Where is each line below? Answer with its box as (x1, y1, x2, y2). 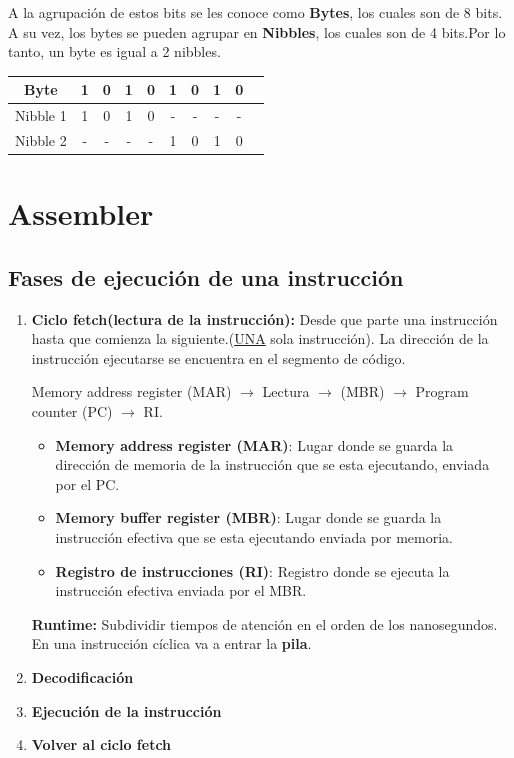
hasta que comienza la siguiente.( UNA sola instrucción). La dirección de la (31, 328, 489, 349)
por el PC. (55, 473, 120, 494)
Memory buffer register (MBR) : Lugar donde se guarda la (55, 507, 442, 528)
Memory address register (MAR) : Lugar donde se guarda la (55, 434, 454, 455)
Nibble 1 (15, 105, 67, 126)
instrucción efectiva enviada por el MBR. (55, 580, 307, 601)
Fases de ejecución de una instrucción (8, 261, 404, 292)
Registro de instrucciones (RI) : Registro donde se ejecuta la (55, 560, 450, 581)
